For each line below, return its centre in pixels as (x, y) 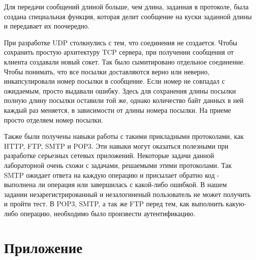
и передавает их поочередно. (47, 26)
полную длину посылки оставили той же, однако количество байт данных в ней (124, 100)
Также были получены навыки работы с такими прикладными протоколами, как (124, 136)
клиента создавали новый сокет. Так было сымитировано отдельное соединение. (125, 61)
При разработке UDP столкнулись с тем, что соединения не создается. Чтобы (121, 42)
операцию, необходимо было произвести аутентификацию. (108, 213)
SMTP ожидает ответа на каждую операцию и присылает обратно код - (112, 175)
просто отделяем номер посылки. (54, 119)
